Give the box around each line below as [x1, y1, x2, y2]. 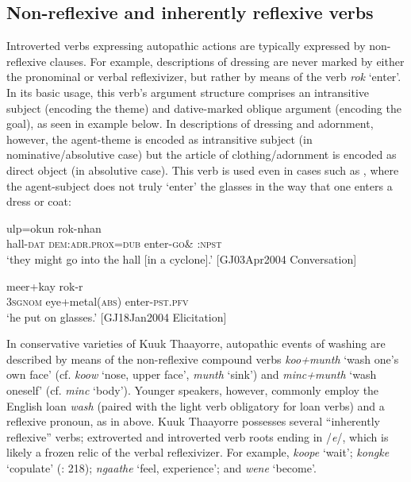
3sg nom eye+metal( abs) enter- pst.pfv [6, 293, 189, 310]
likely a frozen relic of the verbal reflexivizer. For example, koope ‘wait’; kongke [6, 444, 390, 461]
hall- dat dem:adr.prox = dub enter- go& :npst [6, 235, 222, 252]
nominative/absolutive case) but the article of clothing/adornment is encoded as [6, 146, 397, 163]
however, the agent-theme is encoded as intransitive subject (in [6, 130, 313, 147]
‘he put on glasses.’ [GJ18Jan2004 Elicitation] [6, 308, 227, 325]
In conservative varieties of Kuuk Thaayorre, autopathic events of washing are [6, 335, 386, 352]
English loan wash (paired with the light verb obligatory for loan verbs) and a [6, 397, 385, 414]
